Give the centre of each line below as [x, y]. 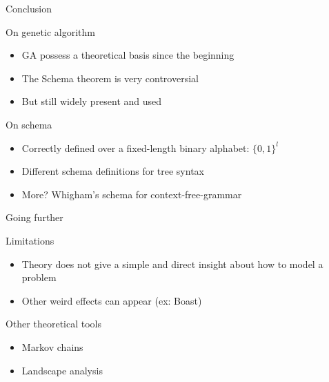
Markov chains [52, 346]
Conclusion [29, 8]
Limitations [30, 240]
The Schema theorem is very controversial [110, 78]
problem [39, 277]
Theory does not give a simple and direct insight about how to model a [172, 264]
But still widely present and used [92, 101]
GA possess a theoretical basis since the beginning [128, 55]
